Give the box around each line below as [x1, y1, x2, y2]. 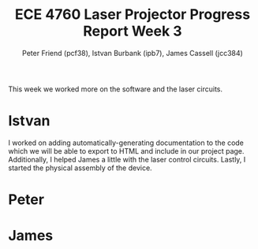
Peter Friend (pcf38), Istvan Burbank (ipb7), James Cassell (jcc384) [22, 48, 243, 58]
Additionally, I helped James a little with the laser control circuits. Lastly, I [8, 154, 246, 164]
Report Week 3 [82, 22, 183, 40]
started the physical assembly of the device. [8, 163, 152, 173]
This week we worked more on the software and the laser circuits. [8, 84, 223, 94]
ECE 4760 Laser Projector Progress [14, 6, 251, 24]
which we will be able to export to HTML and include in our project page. [8, 146, 245, 155]
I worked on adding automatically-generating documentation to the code [8, 138, 245, 147]
